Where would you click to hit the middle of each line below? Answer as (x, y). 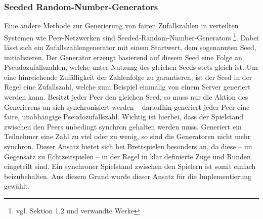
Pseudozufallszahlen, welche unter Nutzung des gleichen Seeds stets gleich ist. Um (131, 67)
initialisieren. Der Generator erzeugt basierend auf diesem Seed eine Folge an (123, 57)
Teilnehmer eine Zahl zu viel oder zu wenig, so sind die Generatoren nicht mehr (127, 136)
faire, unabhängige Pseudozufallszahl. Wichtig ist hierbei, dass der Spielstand (124, 117)
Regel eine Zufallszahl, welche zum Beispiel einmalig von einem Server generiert (127, 87)
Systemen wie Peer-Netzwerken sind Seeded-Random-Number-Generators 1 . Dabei (131, 36)
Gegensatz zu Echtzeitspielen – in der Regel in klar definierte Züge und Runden (127, 156)
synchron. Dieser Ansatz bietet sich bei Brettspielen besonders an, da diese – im (128, 146)
